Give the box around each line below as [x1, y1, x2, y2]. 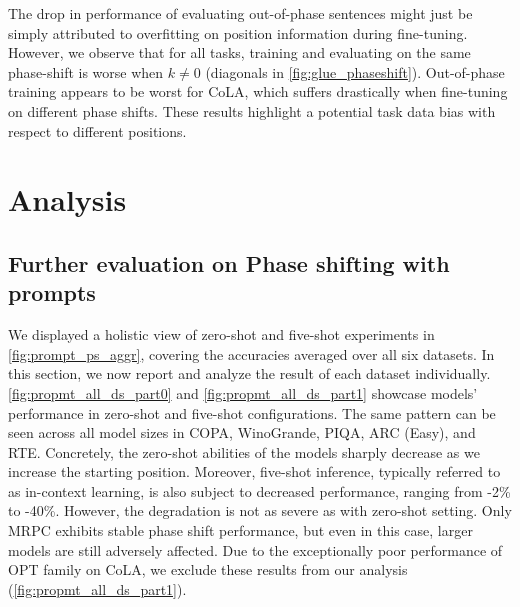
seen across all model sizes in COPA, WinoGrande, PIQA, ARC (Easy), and [8, 422, 476, 443]
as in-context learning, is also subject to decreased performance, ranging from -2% [8, 480, 511, 501]
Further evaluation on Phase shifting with [8, 247, 450, 278]
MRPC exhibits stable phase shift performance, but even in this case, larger [8, 520, 473, 541]
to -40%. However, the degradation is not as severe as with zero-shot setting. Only [8, 500, 512, 521]
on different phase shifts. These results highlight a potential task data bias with [8, 100, 496, 121]
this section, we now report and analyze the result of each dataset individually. [8, 363, 491, 384]
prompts [8, 277, 96, 308]
